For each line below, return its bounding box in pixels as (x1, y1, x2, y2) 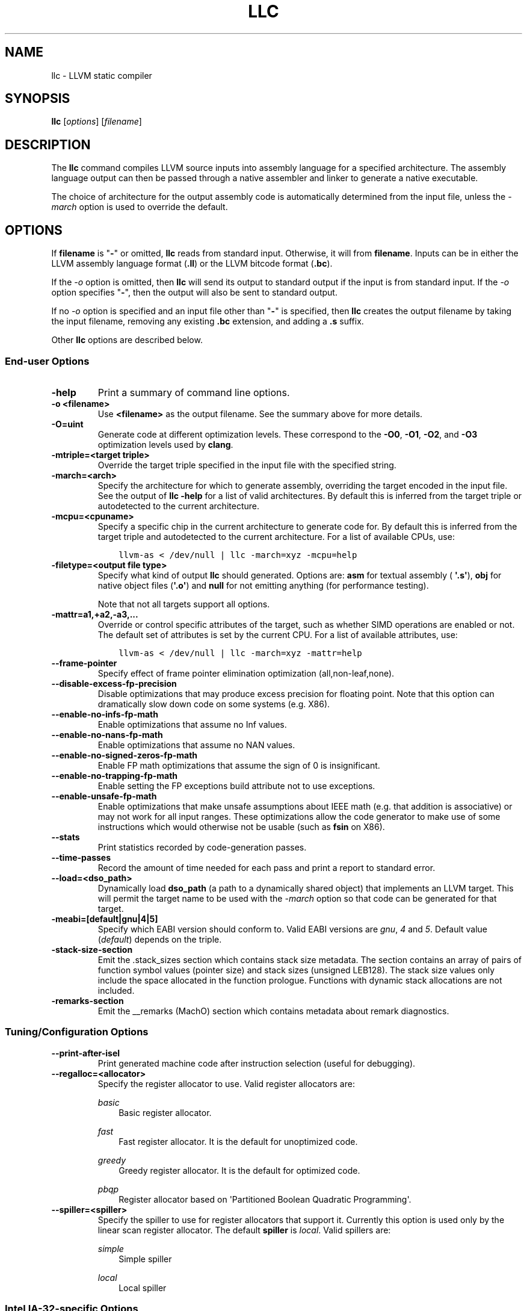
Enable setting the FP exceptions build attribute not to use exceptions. (97, 780, 375, 791)
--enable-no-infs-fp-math (51, 708, 158, 719)
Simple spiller (119, 1253, 172, 1264)
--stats (51, 831, 80, 842)
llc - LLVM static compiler (51, 70, 152, 81)
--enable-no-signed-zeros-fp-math (51, 749, 198, 760)
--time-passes (51, 852, 111, 863)
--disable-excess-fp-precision (51, 678, 177, 689)
